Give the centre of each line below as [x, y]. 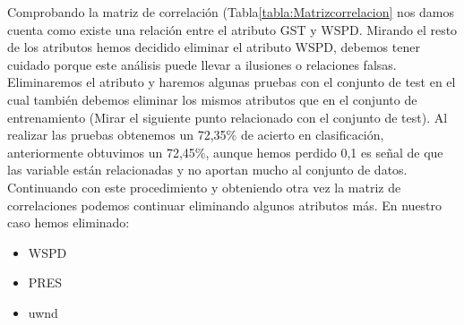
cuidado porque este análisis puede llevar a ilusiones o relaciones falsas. [202, 64]
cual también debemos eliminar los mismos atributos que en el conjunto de [212, 99]
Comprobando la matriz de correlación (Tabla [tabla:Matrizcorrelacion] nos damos [231, 12]
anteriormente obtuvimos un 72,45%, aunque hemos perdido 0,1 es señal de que [225, 152]
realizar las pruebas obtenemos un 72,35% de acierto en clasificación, [196, 135]
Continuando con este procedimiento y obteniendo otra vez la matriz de [204, 187]
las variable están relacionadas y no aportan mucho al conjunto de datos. [207, 170]
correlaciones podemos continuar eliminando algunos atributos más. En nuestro [225, 205]
